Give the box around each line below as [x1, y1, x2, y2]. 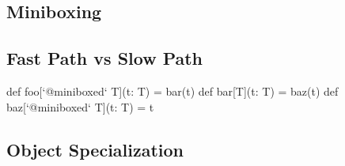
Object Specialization [6, 137, 184, 161]
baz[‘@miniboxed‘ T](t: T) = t [6, 98, 154, 115]
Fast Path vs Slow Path [6, 46, 203, 70]
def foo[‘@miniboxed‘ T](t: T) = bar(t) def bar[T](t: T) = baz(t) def [6, 82, 339, 99]
